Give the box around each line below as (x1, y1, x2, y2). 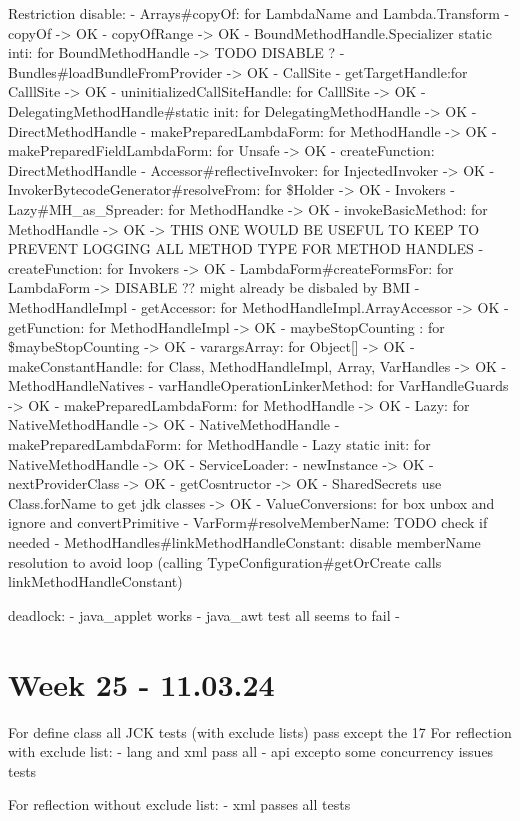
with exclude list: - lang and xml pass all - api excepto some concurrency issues (8, 741, 494, 762)
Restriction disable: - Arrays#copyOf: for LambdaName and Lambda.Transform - (8, 3, 510, 23)
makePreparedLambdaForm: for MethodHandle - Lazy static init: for (8, 434, 431, 455)
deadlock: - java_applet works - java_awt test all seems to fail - (8, 604, 400, 625)
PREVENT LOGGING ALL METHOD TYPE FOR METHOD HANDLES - (8, 238, 484, 259)
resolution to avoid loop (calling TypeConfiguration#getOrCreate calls (8, 551, 442, 572)
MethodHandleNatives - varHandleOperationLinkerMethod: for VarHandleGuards (8, 375, 509, 396)
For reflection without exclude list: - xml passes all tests (8, 794, 351, 815)
